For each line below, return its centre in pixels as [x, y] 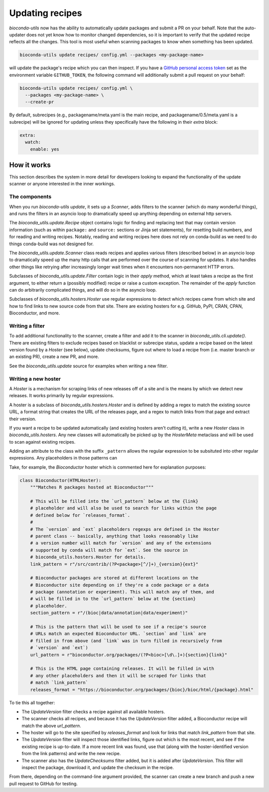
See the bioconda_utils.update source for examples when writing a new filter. [88, 366]
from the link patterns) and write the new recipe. [71, 754]
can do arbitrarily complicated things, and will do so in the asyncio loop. [83, 290]
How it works [30, 165]
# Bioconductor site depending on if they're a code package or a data [120, 585]
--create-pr [40, 102]
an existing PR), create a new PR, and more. [54, 357]
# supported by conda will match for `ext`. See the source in [109, 550]
